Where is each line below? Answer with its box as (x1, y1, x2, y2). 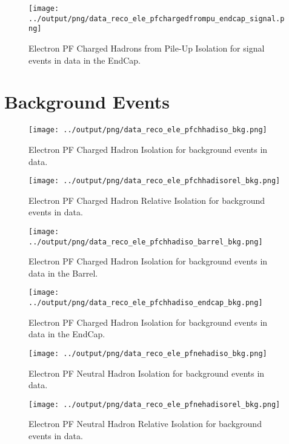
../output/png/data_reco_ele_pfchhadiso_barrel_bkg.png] (28, 237, 263, 246)
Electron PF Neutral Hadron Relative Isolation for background (28, 417, 262, 430)
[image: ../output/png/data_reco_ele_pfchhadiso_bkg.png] (28, 126, 267, 135)
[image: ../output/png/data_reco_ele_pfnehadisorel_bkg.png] (28, 400, 281, 409)
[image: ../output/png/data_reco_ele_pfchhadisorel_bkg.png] (28, 177, 281, 186)
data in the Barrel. (28, 266, 98, 279)
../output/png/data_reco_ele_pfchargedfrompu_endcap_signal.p (28, 14, 285, 23)
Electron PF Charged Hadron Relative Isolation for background (28, 193, 265, 206)
